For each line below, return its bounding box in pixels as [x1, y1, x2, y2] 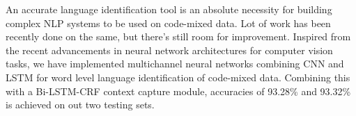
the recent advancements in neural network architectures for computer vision [6, 42, 333, 57]
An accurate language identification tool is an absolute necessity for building [6, 2, 332, 16]
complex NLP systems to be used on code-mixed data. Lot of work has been [6, 15, 331, 30]
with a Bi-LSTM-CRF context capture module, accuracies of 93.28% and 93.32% [6, 83, 351, 98]
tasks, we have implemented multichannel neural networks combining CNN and [6, 56, 344, 71]
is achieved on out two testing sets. [6, 97, 155, 112]
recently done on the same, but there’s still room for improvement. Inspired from [6, 29, 351, 44]
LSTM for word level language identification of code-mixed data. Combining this [6, 69, 350, 84]
